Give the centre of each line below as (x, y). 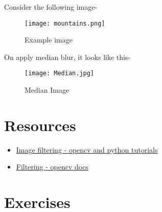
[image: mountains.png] (65, 23)
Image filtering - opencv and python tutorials (87, 149)
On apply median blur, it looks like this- (67, 57)
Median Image (47, 90)
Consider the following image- (51, 7)
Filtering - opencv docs (52, 167)
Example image (49, 40)
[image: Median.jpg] (60, 73)
